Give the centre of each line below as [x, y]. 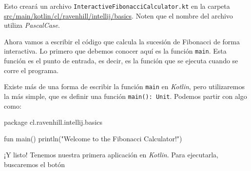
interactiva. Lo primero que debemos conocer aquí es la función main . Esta [115, 51]
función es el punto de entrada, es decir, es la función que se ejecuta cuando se [121, 61]
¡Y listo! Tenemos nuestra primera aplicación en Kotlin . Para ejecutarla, [111, 155]
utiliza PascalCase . [32, 25]
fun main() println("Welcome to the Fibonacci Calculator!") [93, 138]
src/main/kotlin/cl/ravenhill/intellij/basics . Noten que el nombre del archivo [118, 15]
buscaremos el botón [35, 164]
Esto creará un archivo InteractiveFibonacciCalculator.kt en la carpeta [117, 6]
